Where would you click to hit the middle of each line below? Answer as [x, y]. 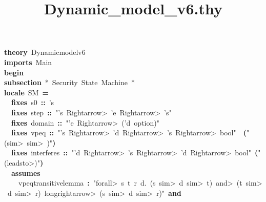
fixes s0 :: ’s [33, 102]
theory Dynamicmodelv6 [45, 52]
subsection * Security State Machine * [69, 82]
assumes [26, 173]
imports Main [28, 62]
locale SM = [26, 92]
